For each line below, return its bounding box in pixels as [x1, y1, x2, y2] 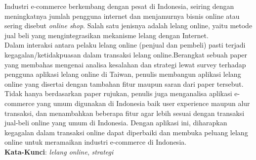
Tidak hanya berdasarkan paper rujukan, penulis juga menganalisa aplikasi [4, 88, 232, 99]
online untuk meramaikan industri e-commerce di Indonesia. [4, 137, 187, 147]
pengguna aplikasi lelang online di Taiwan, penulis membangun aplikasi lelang [4, 69, 241, 79]
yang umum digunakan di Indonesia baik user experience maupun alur [37, 98, 250, 108]
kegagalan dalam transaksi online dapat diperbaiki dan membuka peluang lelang [4, 127, 248, 137]
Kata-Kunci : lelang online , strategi [4, 146, 114, 157]
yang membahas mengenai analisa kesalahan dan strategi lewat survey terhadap [4, 59, 246, 69]
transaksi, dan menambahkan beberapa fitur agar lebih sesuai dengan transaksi [4, 107, 245, 118]
